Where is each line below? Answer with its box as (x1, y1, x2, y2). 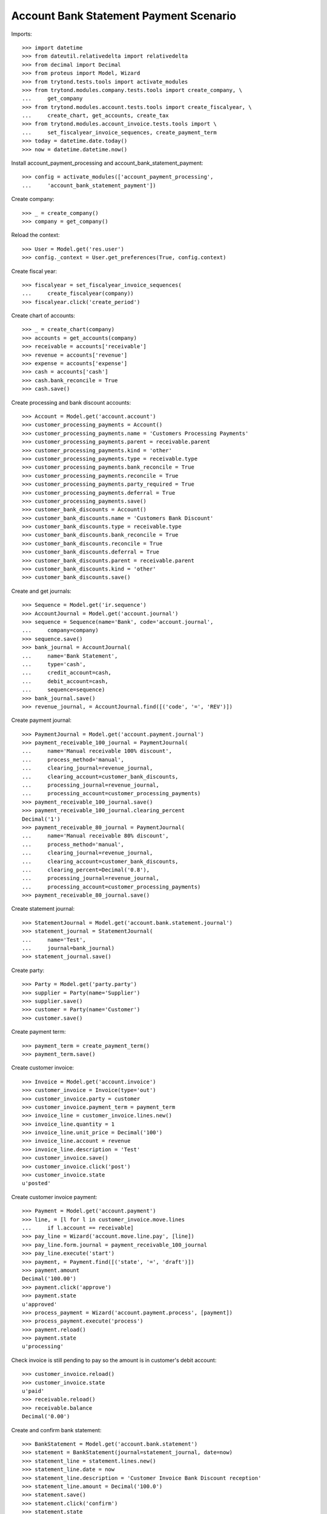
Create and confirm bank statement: (11, 1426, 102, 1433)
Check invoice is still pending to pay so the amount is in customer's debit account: (11, 1357, 217, 1364)
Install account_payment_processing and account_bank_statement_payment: (11, 159, 203, 167)
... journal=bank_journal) (22, 945, 115, 952)
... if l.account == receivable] (22, 1224, 134, 1231)
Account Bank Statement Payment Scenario (11, 9, 236, 22)
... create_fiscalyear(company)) (22, 290, 134, 297)
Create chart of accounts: (11, 312, 76, 319)
